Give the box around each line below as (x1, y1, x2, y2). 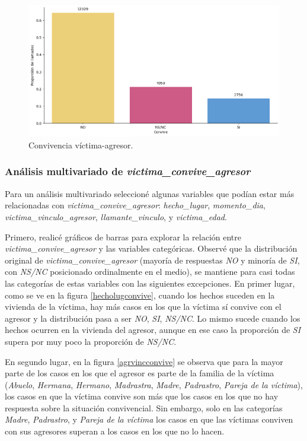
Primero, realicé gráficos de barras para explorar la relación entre (5, 230, 241, 243)
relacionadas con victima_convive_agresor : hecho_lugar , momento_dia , (5, 199, 266, 211)
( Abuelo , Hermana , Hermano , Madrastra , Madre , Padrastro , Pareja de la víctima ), (5, 378, 303, 391)
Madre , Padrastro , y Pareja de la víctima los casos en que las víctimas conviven (5, 413, 293, 426)
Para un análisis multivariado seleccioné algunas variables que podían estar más (5, 187, 295, 199)
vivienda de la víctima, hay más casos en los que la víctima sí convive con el (5, 300, 282, 313)
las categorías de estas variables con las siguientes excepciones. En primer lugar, (5, 277, 295, 289)
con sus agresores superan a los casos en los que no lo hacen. (5, 425, 225, 437)
